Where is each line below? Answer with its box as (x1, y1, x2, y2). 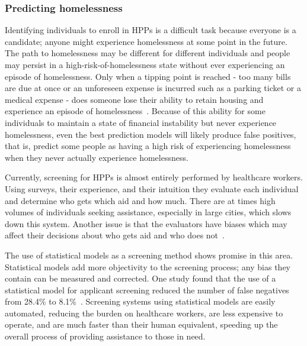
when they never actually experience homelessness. (5, 151, 188, 163)
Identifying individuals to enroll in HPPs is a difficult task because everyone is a (5, 24, 296, 36)
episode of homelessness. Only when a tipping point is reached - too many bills (5, 70, 291, 82)
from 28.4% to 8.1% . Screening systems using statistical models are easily (5, 295, 276, 308)
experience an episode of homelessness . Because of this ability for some (5, 105, 266, 117)
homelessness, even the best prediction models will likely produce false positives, (5, 128, 296, 140)
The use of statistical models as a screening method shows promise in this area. (5, 248, 293, 261)
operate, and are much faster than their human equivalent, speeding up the (5, 318, 278, 331)
